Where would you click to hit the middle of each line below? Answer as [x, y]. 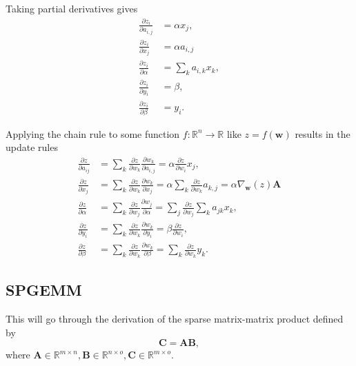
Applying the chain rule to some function [93, 133]
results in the [323, 133]
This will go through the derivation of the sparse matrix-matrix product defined [175, 319]
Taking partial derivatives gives [72, 8]
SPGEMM [44, 290]
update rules [32, 147]
